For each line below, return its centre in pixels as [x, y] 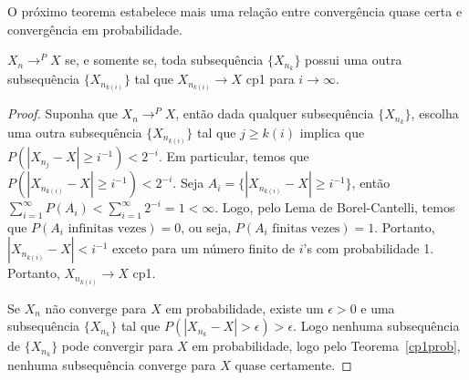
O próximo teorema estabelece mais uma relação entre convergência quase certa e [235, 11]
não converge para [96, 308]
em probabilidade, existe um [245, 308]
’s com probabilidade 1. [369, 248]
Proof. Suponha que [63, 113]
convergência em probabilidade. [95, 29]
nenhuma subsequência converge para [112, 365]
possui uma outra [354, 60]
